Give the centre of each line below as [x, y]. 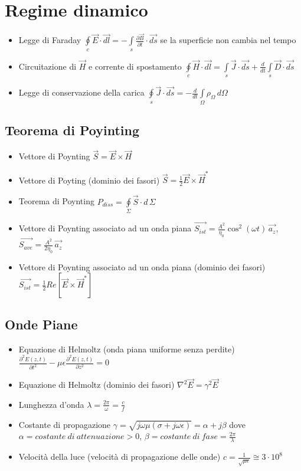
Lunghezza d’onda [51, 404]
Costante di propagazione [65, 424]
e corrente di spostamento [135, 66]
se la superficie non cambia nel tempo [228, 40]
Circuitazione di [48, 66]
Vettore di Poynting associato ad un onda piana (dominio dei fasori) [142, 266]
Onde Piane [41, 324]
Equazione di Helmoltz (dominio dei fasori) [96, 385]
